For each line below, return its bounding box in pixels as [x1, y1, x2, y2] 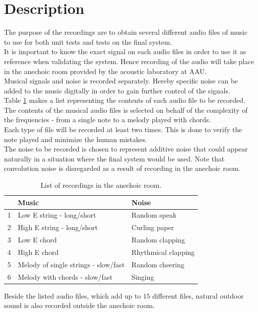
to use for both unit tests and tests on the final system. [4, 36, 172, 47]
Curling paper [131, 222, 174, 233]
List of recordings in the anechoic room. [40, 180, 162, 190]
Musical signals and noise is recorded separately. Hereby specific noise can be [4, 76, 238, 86]
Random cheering [131, 259, 185, 269]
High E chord [18, 247, 59, 257]
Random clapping [131, 234, 185, 245]
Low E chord [18, 234, 57, 245]
